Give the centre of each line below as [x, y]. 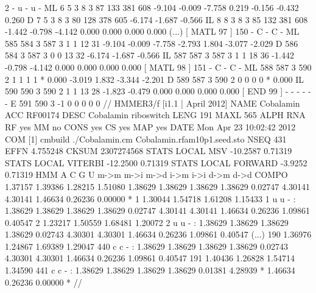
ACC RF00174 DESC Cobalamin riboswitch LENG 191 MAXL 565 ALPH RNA [155, 115]
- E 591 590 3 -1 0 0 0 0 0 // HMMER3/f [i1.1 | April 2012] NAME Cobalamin [153, 103]
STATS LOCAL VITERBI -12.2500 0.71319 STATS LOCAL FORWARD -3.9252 [156, 162]
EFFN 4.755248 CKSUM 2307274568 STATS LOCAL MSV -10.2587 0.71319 [149, 151]
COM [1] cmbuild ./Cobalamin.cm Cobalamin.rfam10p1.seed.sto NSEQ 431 [146, 139]
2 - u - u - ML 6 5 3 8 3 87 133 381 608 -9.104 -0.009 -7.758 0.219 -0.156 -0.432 [152, 7]
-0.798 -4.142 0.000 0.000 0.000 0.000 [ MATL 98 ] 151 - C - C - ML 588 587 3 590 [158, 67]
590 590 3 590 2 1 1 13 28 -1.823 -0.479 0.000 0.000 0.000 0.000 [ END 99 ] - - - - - [158, 91]
